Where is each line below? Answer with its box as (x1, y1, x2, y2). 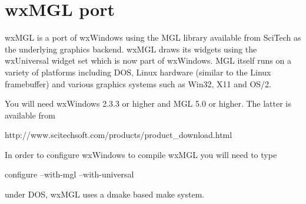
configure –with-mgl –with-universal (5, 168, 134, 180)
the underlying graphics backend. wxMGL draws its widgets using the (5, 42, 257, 55)
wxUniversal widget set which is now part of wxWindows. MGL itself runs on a (5, 54, 291, 67)
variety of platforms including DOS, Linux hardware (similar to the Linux (5, 65, 271, 78)
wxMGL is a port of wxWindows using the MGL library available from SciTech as (5, 31, 301, 44)
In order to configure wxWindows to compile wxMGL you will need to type (5, 148, 277, 160)
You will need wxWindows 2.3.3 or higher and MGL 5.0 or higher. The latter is (5, 97, 291, 110)
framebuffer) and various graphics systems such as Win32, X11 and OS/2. (5, 77, 271, 90)
